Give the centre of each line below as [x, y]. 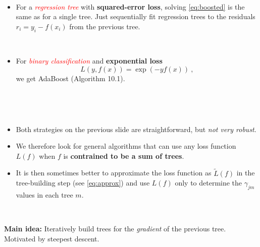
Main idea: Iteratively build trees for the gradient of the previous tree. [115, 229]
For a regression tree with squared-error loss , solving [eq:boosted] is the [130, 6]
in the [246, 173]
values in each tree [44, 194]
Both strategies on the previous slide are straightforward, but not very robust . [136, 129]
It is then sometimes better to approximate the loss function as [114, 173]
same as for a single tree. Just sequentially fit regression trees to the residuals [136, 16]
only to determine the [209, 183]
